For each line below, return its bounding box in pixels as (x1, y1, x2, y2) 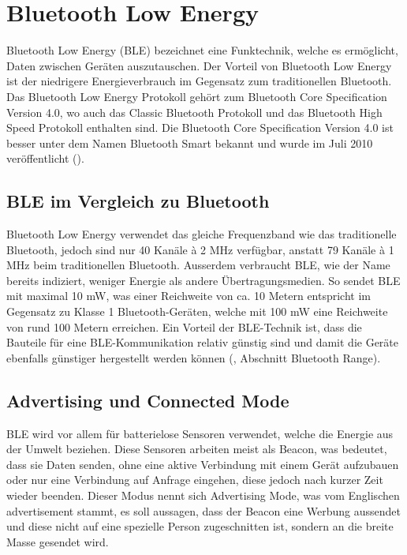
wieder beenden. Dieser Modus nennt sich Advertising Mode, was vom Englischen (6, 487, 400, 503)
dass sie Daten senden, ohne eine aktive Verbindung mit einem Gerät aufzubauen (6, 456, 399, 472)
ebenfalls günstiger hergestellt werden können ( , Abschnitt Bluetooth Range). (6, 349, 381, 366)
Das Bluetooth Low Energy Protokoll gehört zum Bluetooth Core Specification (6, 88, 387, 104)
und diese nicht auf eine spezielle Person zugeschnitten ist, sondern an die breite (6, 518, 394, 534)
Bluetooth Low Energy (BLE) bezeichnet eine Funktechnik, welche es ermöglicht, (6, 42, 398, 58)
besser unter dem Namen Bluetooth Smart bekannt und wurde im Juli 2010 (6, 134, 373, 151)
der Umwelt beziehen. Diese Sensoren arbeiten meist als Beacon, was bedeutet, (6, 441, 387, 457)
